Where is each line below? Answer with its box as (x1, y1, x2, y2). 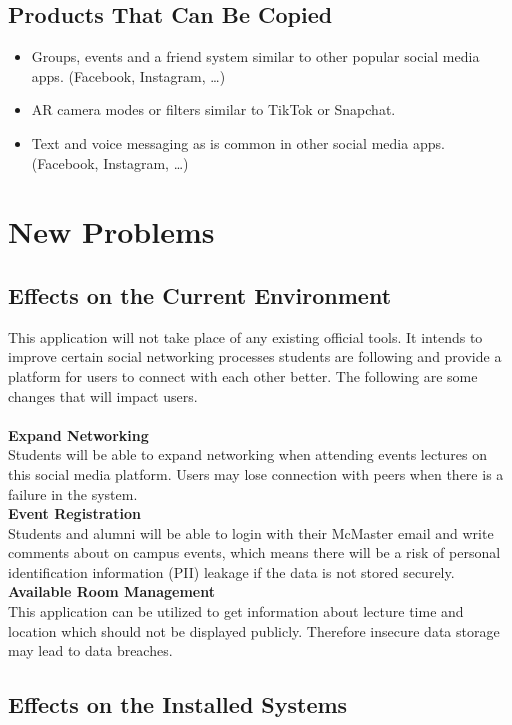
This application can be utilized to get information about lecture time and (8, 601, 464, 622)
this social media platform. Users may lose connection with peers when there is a (8, 463, 504, 484)
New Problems (8, 211, 215, 252)
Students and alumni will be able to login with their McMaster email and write (8, 522, 494, 543)
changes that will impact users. (8, 385, 198, 406)
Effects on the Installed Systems (8, 689, 348, 720)
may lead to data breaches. (8, 640, 173, 661)
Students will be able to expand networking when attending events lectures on (8, 444, 488, 465)
